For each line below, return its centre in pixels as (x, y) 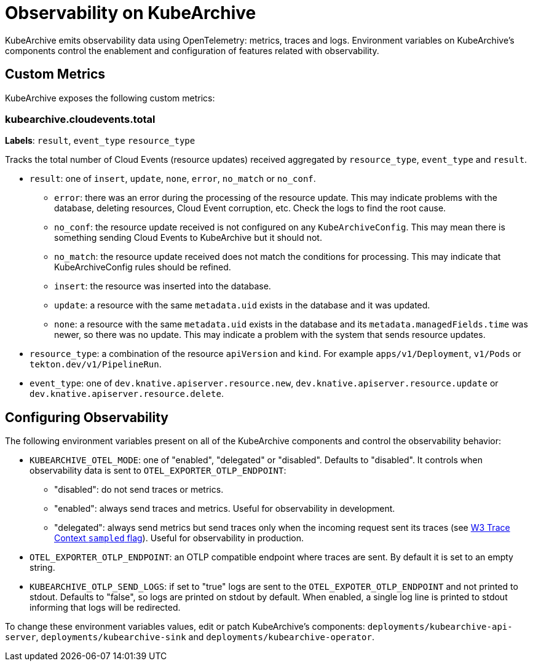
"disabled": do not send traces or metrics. (139, 490)
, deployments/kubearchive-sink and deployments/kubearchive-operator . (205, 637)
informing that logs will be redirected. (105, 608)
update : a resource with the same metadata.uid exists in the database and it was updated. (242, 305)
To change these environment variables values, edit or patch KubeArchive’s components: (185, 627)
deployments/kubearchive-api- (440, 627)
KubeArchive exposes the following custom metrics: (110, 98)
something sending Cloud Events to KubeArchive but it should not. (188, 238)
